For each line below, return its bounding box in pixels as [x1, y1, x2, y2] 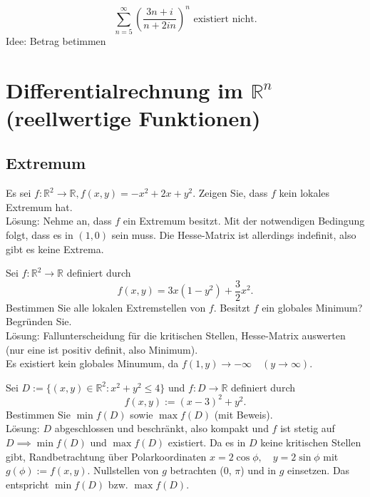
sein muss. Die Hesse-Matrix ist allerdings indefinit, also [111, 227, 356, 242]
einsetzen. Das [287, 463, 350, 478]
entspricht [6, 476, 49, 491]
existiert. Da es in [168, 435, 246, 450]
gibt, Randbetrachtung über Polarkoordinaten [6, 449, 207, 463]
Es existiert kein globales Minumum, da [6, 356, 179, 371]
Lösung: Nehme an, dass [6, 213, 112, 228]
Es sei [6, 185, 31, 200]
